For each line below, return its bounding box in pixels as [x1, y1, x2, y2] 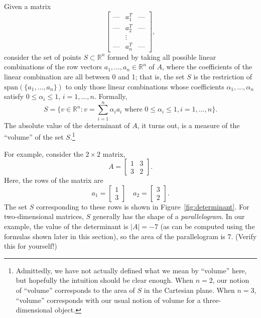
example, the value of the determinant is [4, 221, 128, 232]
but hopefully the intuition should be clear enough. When [16, 275, 194, 285]
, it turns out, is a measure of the [137, 120, 240, 130]
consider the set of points [4, 51, 81, 62]
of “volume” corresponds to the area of [16, 285, 135, 295]
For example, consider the [4, 148, 83, 159]
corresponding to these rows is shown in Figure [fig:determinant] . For [36, 201, 249, 211]
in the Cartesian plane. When [144, 285, 235, 295]
